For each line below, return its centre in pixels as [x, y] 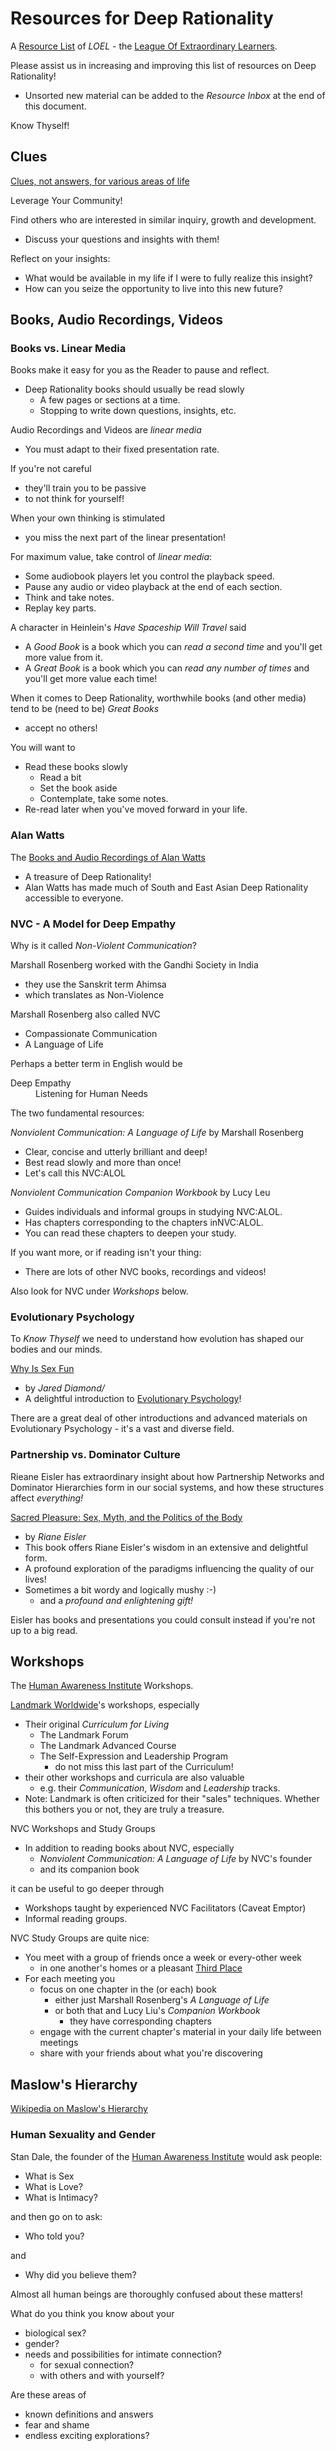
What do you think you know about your [92, 2313]
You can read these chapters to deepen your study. [130, 1233]
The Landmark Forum [84, 1735]
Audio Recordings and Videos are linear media [106, 430]
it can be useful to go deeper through [87, 1889]
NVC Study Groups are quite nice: [80, 1938]
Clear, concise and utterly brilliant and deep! [116, 1152]
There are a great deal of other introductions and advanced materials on [159, 1418]
